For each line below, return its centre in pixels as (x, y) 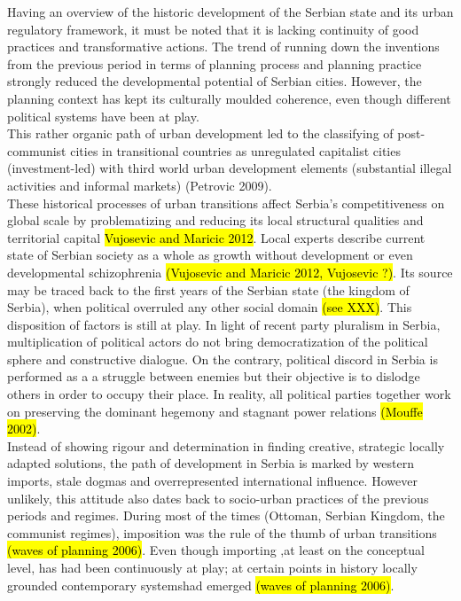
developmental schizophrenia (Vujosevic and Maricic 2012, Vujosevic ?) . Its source (230, 272)
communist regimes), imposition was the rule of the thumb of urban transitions (222, 532)
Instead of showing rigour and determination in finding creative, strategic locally (226, 445)
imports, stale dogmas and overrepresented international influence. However (212, 481)
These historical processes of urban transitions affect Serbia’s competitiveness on (226, 203)
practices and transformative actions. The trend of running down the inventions (223, 47)
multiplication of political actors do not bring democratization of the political (218, 342)
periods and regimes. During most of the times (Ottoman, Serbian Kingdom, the (226, 515)
